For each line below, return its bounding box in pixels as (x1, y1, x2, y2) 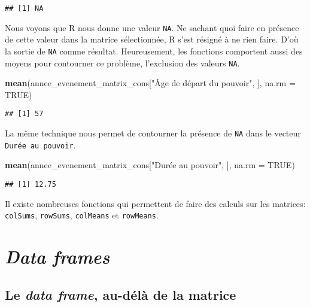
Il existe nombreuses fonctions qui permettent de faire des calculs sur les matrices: (5, 197, 306, 209)
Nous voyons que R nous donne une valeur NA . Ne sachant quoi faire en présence (5, 21, 299, 34)
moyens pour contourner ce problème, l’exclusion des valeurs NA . (5, 56, 240, 69)
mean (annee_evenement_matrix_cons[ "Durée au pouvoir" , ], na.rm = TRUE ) (5, 159, 295, 171)
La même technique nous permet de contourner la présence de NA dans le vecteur (5, 127, 301, 139)
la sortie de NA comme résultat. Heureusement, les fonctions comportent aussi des (5, 44, 303, 57)
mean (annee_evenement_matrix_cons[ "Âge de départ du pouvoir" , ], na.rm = (5, 77, 296, 89)
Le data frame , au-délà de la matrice (5, 285, 236, 303)
